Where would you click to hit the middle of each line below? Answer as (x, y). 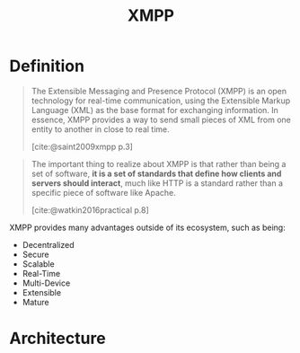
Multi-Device (46, 283)
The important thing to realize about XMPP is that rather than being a (159, 163)
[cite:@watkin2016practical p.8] (90, 210)
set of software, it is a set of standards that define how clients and (156, 173)
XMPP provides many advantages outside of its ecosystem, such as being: (147, 227)
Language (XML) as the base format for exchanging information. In (154, 110)
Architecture (57, 339)
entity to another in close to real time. (100, 129)
